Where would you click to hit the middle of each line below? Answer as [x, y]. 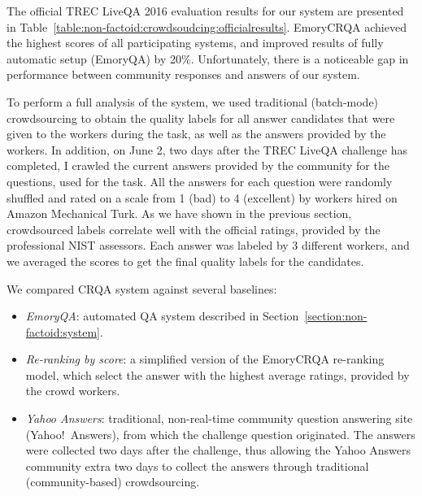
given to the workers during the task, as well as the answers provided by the [196, 134]
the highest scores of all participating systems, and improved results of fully [195, 43]
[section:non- [336, 316]
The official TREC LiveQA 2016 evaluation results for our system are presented [205, 11]
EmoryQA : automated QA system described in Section [162, 316]
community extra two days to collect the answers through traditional [197, 466]
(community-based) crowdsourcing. [113, 482]
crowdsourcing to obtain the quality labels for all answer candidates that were [201, 117]
